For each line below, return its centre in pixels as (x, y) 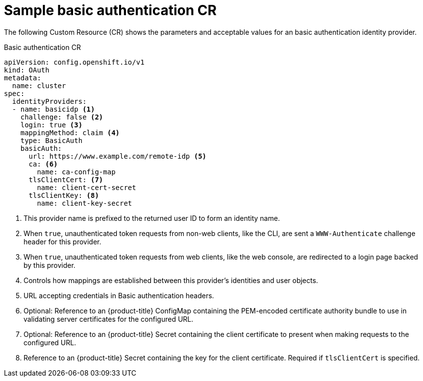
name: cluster (39, 85)
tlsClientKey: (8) (64, 195)
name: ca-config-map (76, 172)
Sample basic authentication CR (110, 10)
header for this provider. (62, 241)
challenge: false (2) (62, 117)
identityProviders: (49, 101)
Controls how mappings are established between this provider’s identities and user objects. (171, 280)
